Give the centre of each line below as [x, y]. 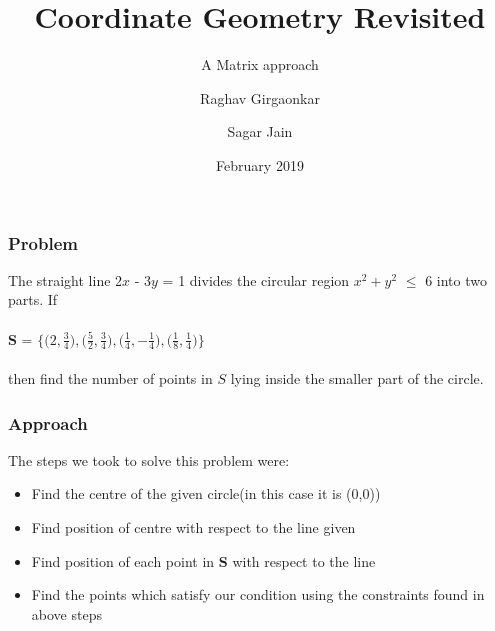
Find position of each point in [123, 560]
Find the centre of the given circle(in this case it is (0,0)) [206, 493]
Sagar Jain [260, 131]
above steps [66, 613]
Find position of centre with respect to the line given [193, 527]
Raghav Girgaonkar [260, 97]
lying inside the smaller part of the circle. [357, 378]
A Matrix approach [260, 64]
